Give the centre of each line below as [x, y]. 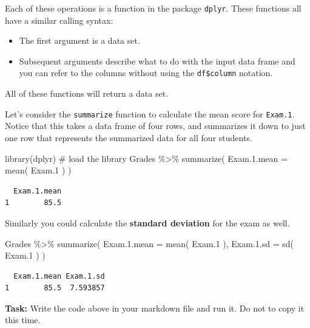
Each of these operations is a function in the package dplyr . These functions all [153, 8]
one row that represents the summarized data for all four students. [129, 137]
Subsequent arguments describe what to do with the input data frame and [157, 61]
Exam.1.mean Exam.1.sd [59, 276]
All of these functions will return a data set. [87, 93]
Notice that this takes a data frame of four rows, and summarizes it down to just [155, 126]
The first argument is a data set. [79, 40]
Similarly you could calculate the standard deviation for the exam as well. [147, 222]
